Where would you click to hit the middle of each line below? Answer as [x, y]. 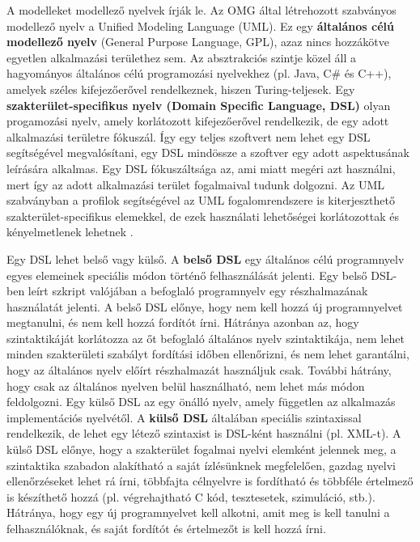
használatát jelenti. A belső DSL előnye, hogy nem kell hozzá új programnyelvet [205, 306]
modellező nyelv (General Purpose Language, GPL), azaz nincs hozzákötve [198, 42]
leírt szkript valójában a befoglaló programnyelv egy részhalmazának [198, 291]
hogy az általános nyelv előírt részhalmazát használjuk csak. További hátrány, [199, 370]
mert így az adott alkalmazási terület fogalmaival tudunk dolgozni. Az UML [196, 184]
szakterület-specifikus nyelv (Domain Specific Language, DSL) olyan [199, 105]
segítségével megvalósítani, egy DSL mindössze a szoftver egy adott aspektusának [208, 152]
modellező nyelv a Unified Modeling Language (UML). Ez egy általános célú [200, 25]
